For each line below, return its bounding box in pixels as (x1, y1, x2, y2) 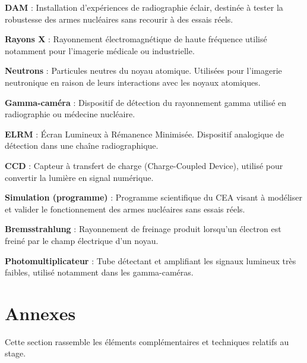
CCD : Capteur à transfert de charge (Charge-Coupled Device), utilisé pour (5, 159, 283, 171)
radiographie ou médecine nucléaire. (5, 108, 135, 120)
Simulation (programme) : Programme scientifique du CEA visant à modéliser (5, 191, 302, 204)
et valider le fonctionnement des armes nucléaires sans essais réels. (5, 202, 245, 215)
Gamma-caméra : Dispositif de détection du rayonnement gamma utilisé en (5, 96, 287, 108)
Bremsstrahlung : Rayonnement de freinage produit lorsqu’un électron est (5, 223, 281, 235)
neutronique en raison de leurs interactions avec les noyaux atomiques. (5, 76, 261, 88)
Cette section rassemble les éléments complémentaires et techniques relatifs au (5, 335, 289, 348)
